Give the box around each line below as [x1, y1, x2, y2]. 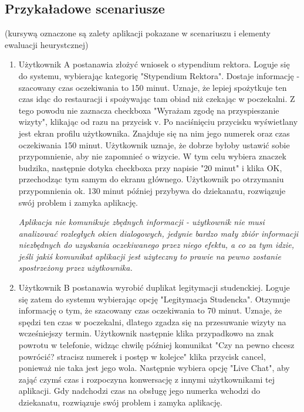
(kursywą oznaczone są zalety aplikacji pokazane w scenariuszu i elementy [5, 27, 271, 39]
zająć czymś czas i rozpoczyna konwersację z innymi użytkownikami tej [18, 373, 275, 385]
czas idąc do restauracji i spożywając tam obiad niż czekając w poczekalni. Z [18, 93, 295, 105]
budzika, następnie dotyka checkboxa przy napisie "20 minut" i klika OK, [18, 161, 282, 173]
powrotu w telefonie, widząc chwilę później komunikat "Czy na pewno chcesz [18, 339, 295, 351]
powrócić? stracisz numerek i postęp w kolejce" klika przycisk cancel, [18, 350, 266, 362]
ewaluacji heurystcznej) [5, 38, 89, 50]
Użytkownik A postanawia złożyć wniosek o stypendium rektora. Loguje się [18, 58, 290, 70]
